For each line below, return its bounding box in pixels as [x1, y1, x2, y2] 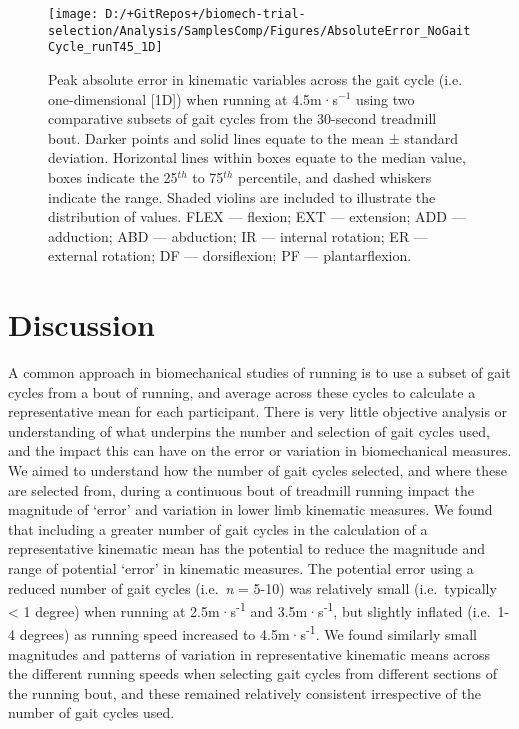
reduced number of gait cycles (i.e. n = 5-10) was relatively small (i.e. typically [8, 577, 497, 598]
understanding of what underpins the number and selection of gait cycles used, [8, 420, 490, 441]
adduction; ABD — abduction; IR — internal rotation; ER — [48, 225, 428, 246]
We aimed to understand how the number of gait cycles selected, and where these [8, 460, 507, 480]
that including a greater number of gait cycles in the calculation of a [8, 518, 428, 539]
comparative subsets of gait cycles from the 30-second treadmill [48, 108, 437, 129]
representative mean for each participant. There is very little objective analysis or [8, 401, 508, 422]
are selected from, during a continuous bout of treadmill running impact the [8, 479, 474, 500]
